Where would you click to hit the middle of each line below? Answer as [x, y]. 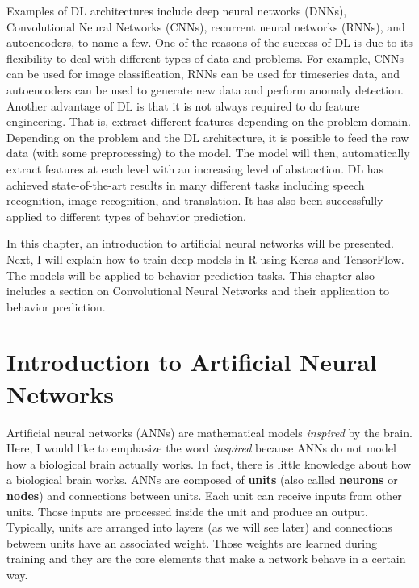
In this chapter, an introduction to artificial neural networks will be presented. [201, 243]
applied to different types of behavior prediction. [126, 216]
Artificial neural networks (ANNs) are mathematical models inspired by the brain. [209, 432]
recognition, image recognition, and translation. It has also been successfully [195, 200]
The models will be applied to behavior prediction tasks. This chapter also [191, 275]
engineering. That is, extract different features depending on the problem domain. [209, 121]
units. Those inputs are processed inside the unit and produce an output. [187, 511]
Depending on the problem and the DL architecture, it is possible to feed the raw [208, 137]
